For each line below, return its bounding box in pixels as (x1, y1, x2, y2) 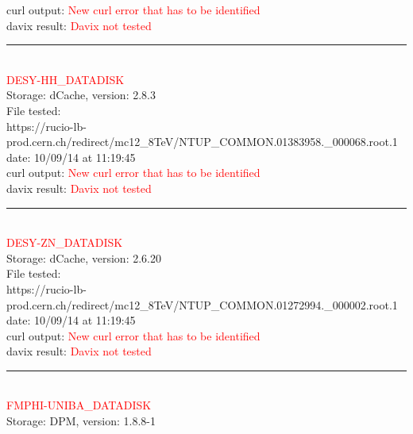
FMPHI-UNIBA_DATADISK (6, 397, 152, 413)
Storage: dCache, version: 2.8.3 (6, 86, 156, 103)
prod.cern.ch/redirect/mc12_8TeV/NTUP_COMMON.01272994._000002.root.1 (6, 296, 398, 313)
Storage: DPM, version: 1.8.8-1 (6, 413, 156, 429)
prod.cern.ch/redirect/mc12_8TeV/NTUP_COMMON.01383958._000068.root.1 (6, 133, 398, 150)
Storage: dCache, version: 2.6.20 (6, 249, 161, 266)
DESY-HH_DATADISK (6, 71, 125, 87)
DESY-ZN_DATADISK (6, 234, 123, 251)
